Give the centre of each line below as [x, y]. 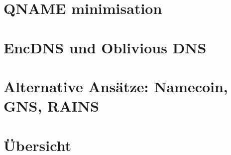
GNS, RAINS [51, 106]
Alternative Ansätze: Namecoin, [116, 86]
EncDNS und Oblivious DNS [105, 47]
